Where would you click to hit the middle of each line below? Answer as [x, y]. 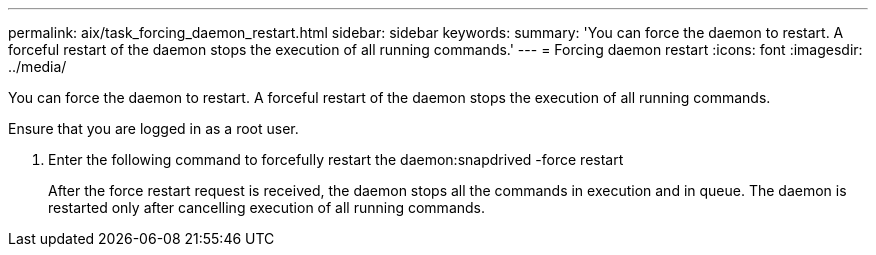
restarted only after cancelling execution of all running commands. [267, 207]
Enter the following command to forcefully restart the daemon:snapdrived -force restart [336, 159]
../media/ [37, 66]
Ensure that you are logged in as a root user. [153, 128]
